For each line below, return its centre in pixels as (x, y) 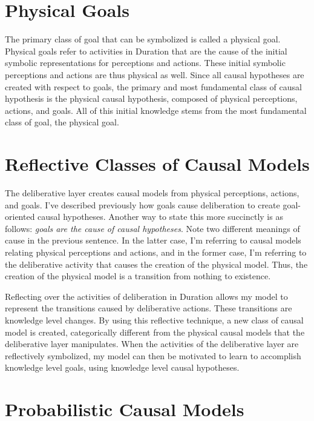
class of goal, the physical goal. (62, 122)
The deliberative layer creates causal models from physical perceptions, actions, (152, 193)
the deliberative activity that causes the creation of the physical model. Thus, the (156, 264)
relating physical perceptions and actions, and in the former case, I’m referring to (156, 252)
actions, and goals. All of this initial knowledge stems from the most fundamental (156, 110)
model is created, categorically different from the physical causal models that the (155, 332)
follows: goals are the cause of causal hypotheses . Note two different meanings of (152, 228)
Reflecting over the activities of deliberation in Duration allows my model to (146, 296)
